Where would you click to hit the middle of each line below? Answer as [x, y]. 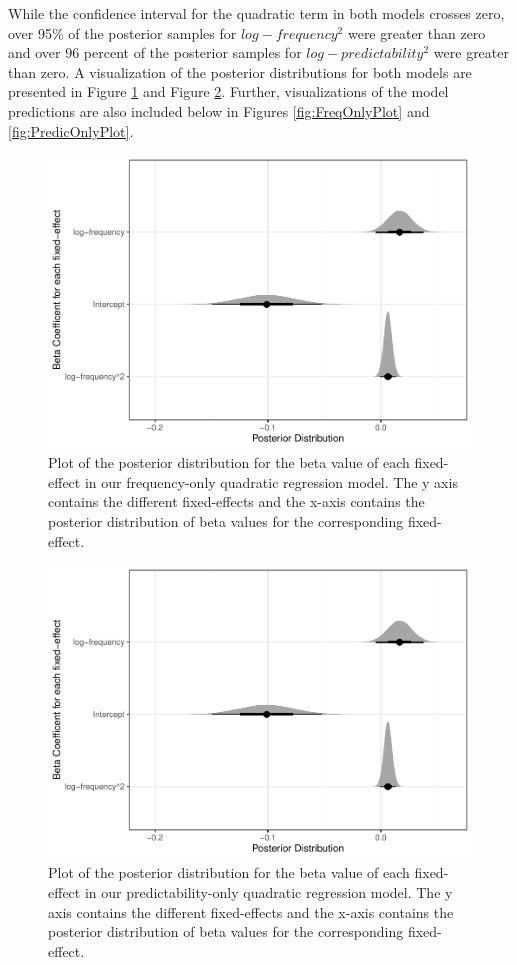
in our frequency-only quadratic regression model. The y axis [271, 481]
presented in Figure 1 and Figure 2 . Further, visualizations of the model [228, 91]
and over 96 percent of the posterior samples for [155, 52]
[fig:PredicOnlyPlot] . [71, 130]
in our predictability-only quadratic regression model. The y [268, 891]
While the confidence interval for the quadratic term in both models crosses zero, [256, 13]
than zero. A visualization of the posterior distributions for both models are [240, 71]
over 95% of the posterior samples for [122, 32]
